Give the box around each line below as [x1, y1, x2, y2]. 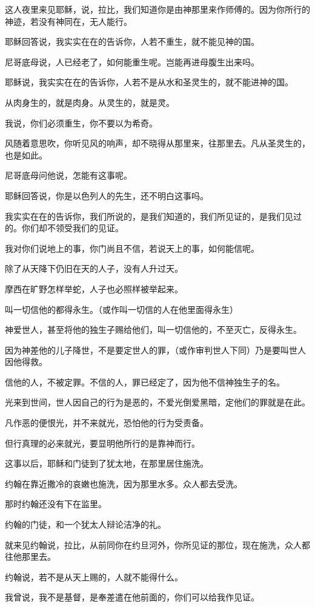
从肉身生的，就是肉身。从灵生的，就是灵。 [5, 96, 174, 108]
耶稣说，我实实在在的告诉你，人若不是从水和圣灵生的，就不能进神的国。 [5, 76, 293, 88]
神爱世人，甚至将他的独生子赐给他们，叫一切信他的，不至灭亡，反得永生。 [5, 323, 302, 336]
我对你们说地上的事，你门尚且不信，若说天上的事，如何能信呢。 [5, 241, 259, 254]
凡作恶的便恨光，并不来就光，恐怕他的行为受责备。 [5, 416, 208, 429]
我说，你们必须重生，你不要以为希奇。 [5, 116, 157, 129]
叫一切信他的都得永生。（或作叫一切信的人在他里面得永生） [5, 303, 238, 315]
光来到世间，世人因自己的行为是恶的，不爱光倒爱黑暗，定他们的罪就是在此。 [5, 396, 310, 408]
